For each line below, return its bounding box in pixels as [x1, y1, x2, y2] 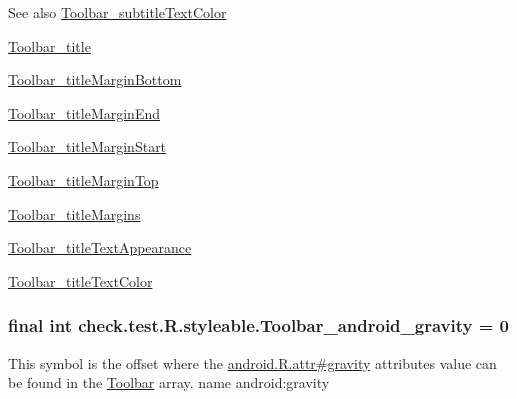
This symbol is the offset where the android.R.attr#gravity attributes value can [8, 352, 497, 373]
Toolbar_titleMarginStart [8, 136, 167, 157]
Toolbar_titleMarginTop [8, 169, 159, 190]
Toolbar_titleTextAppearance [8, 237, 192, 258]
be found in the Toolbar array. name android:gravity [8, 372, 330, 393]
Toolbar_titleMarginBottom [8, 69, 182, 90]
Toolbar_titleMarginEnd [8, 102, 160, 123]
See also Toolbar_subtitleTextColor [8, 2, 227, 22]
